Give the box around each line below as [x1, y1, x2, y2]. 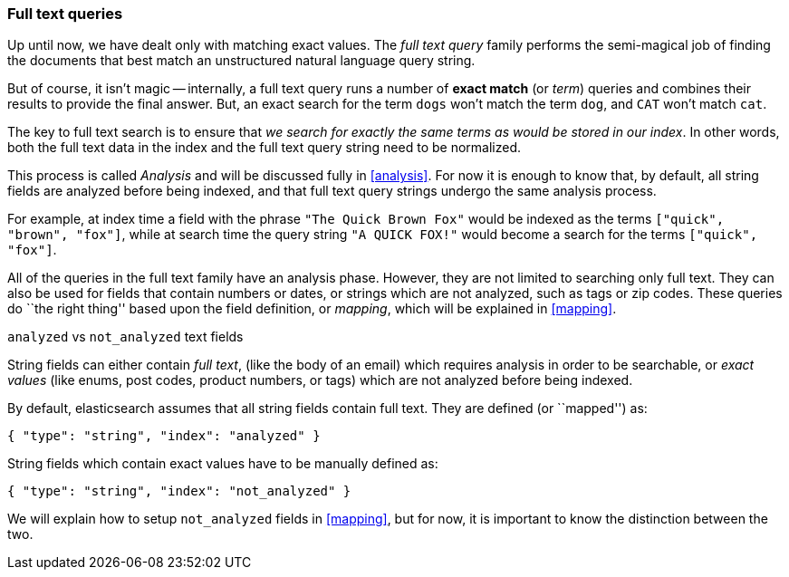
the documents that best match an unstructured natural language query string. [7, 53, 476, 69]
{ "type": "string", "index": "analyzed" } [7, 428, 321, 444]
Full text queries [7, 5, 123, 23]
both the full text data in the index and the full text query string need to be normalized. [7, 139, 522, 156]
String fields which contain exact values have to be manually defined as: [7, 456, 438, 472]
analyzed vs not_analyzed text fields [7, 329, 244, 345]
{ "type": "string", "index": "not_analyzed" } [7, 484, 351, 499]
